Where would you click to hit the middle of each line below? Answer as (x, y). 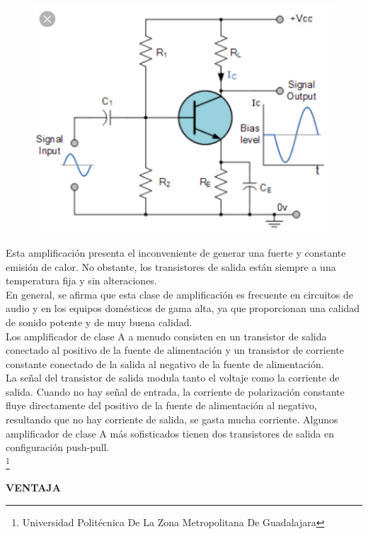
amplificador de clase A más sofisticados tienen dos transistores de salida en (170, 433)
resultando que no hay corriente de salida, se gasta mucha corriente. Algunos (172, 419)
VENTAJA (33, 488)
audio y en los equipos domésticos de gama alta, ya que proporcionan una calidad (183, 308)
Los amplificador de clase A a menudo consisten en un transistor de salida (166, 336)
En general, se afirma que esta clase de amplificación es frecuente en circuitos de (180, 294)
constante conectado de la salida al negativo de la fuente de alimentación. (165, 363)
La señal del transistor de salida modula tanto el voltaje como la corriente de (173, 378)
